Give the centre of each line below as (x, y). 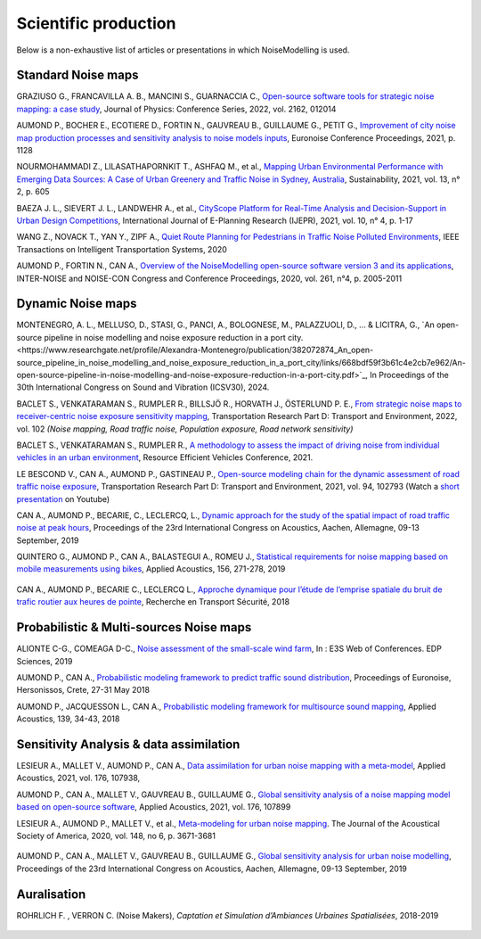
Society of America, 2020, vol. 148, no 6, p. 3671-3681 (116, 836)
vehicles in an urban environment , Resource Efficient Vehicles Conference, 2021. (165, 457)
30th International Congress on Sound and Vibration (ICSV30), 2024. (143, 387)
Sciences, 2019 (45, 661)
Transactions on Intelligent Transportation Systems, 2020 (122, 249)
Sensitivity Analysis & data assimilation (128, 744)
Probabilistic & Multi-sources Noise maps (134, 627)
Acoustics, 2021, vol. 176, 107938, (78, 778)
